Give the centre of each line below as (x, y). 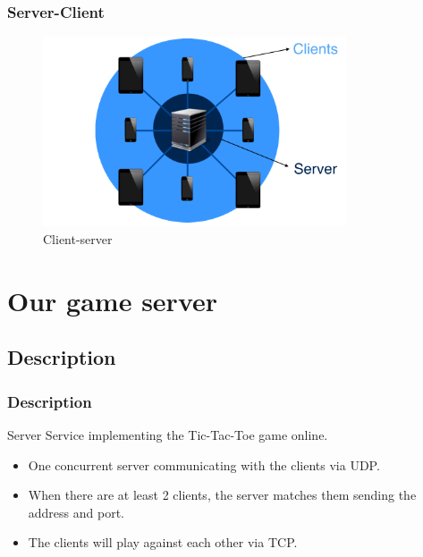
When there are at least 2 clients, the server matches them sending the (222, 495)
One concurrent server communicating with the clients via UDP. (204, 464)
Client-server (78, 238)
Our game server (113, 300)
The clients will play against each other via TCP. (163, 542)
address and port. (76, 512)
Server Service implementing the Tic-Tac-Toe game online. (168, 434)
